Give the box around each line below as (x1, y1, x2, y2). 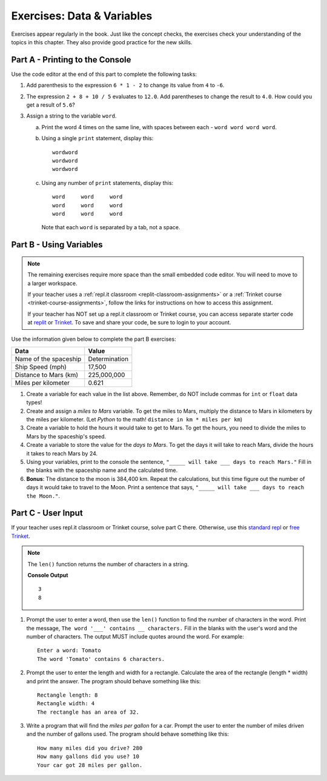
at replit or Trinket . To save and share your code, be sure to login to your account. (27, 319, 231, 326)
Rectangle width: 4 (37, 700, 95, 707)
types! (26, 399, 42, 406)
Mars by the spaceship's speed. (26, 432, 107, 440)
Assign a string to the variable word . (26, 112, 117, 119)
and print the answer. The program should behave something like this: (26, 677, 201, 685)
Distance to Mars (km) (15, 370, 79, 379)
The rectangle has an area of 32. (37, 708, 139, 716)
